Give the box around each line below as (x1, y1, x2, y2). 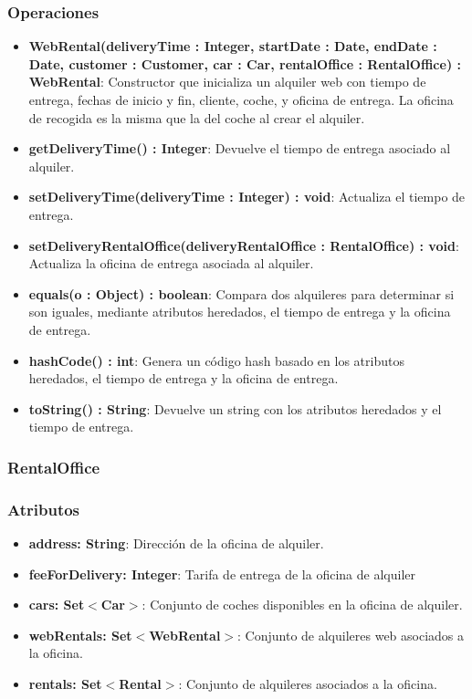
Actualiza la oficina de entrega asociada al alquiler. (28, 254, 314, 273)
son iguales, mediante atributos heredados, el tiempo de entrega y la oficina (28, 302, 451, 321)
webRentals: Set (28, 625, 132, 644)
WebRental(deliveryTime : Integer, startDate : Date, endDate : (28, 37, 437, 56)
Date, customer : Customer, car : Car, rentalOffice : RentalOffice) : (28, 54, 461, 73)
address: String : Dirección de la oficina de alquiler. (28, 533, 324, 552)
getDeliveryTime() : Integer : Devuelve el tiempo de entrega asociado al (28, 139, 451, 158)
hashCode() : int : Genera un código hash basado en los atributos (28, 350, 404, 370)
